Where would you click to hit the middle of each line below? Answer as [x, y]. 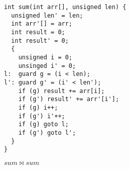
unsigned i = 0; [45, 57]
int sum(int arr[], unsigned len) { [65, 7]
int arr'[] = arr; [42, 24]
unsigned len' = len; [47, 15]
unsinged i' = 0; [47, 66]
